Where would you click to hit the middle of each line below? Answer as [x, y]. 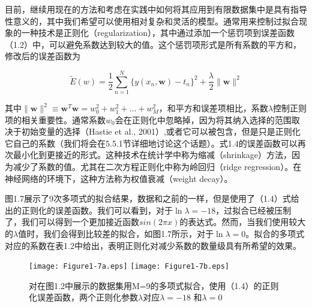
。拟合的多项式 [275, 234]
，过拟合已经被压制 [253, 210]
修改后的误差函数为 [43, 56]
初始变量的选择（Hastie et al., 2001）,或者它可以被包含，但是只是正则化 [161, 131]
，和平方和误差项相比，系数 [213, 108]
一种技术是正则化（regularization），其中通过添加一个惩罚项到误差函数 [158, 33]
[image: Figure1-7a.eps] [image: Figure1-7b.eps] [129, 267]
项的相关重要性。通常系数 [55, 119]
